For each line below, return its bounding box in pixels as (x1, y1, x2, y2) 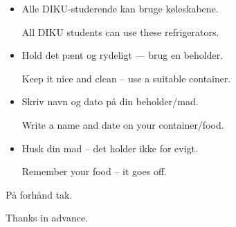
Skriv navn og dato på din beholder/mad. (21, 94, 199, 109)
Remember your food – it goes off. (21, 164, 167, 179)
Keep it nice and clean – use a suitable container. (21, 71, 231, 85)
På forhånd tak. (6, 187, 73, 201)
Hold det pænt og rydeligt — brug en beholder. (21, 48, 224, 62)
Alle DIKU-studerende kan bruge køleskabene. (21, 1, 219, 15)
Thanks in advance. (6, 210, 89, 225)
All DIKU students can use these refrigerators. (21, 24, 219, 39)
